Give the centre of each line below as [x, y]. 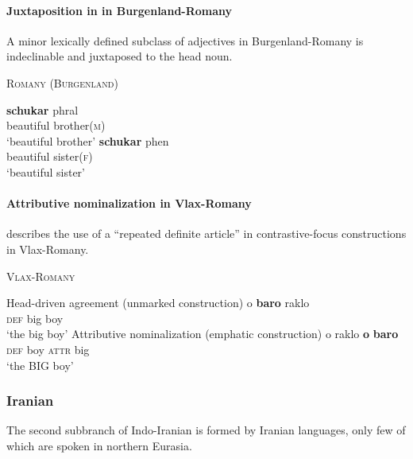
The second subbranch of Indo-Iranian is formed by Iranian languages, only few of [206, 430]
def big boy [35, 318]
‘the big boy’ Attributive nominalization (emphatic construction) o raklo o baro [203, 334]
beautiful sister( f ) [50, 156]
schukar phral [42, 109]
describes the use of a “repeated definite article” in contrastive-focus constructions [206, 233]
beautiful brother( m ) [56, 125]
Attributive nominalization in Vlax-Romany [129, 203]
